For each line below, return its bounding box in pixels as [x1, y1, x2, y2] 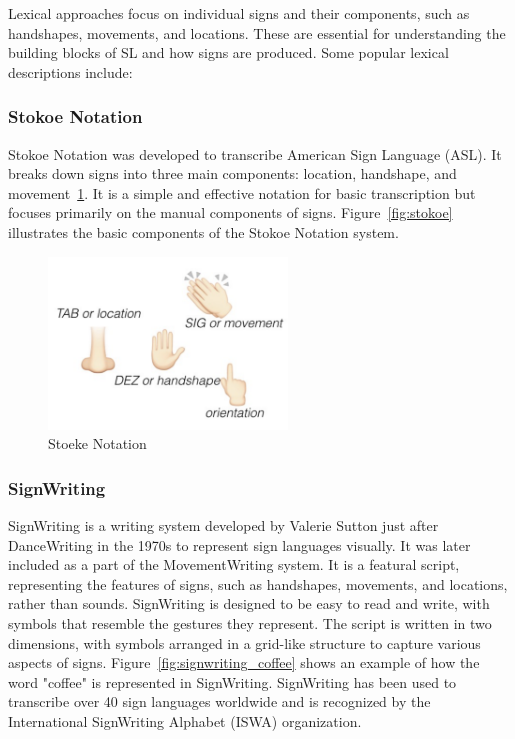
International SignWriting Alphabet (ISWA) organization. [8, 710, 362, 731]
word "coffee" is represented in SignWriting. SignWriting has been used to [8, 671, 457, 692]
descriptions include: [8, 61, 133, 82]
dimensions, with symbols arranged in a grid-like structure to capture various [8, 632, 481, 653]
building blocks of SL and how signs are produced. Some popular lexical [8, 42, 449, 63]
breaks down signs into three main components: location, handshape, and [8, 163, 457, 184]
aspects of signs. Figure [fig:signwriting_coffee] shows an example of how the [8, 652, 480, 673]
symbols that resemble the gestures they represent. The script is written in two [8, 612, 492, 633]
